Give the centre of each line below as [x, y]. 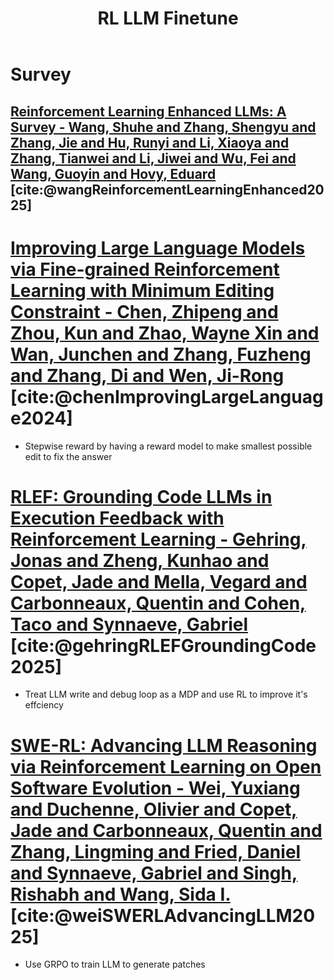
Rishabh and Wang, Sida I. [120, 894]
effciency [44, 705]
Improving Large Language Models [158, 248]
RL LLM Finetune [168, 18]
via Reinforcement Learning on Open [166, 766]
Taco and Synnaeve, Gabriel [129, 624]
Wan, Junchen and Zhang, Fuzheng [161, 354]
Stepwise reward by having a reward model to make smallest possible [168, 446]
